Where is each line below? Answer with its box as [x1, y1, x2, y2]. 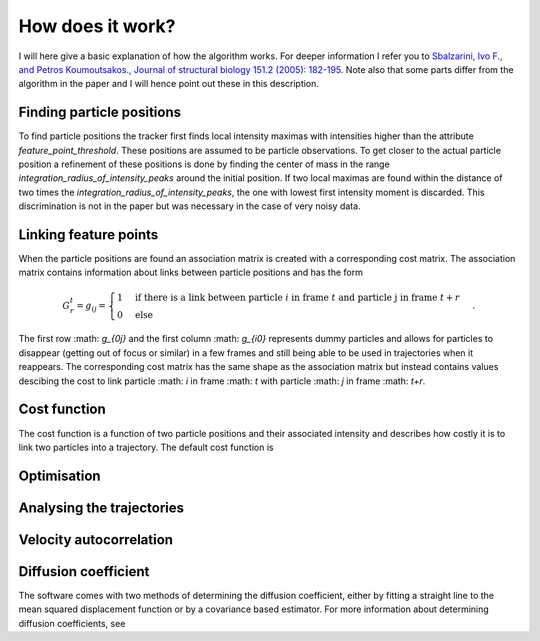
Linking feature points [18, 226, 159, 243]
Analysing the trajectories [18, 499, 185, 516]
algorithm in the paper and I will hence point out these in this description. [18, 78, 320, 90]
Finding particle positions [18, 104, 182, 121]
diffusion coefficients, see [18, 617, 126, 629]
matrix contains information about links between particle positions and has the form [18, 266, 364, 279]
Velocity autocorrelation [18, 531, 174, 548]
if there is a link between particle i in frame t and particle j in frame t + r [135, 291, 460, 303]
